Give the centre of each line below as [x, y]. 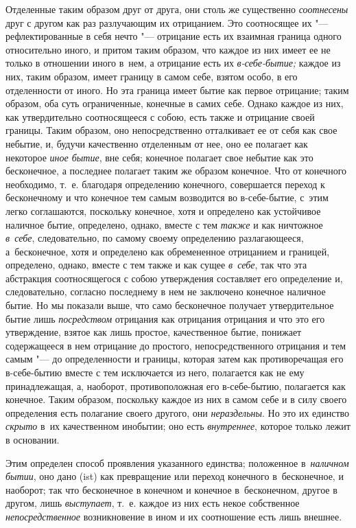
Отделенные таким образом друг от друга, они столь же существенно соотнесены [177, 9]
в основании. [33, 439]
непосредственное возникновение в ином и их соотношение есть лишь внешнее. [174, 516]
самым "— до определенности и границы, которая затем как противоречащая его [175, 359]
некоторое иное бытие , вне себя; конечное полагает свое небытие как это [159, 157]
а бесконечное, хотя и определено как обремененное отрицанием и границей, [168, 251]
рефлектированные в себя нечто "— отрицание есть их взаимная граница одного [174, 36]
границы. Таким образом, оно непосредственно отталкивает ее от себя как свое [171, 130]
